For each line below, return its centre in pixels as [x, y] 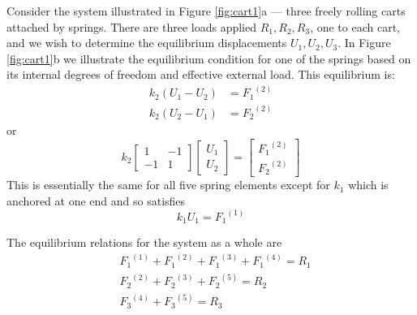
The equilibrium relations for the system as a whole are [144, 242]
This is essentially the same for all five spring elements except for [168, 185]
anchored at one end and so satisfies [96, 200]
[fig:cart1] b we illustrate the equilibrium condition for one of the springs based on [209, 58]
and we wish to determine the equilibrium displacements [147, 43]
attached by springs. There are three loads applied [131, 26]
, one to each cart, [355, 26]
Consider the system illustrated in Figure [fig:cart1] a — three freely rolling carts [206, 11]
